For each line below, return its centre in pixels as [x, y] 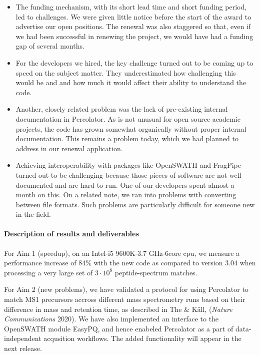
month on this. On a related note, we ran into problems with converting [126, 195]
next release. [23, 348]
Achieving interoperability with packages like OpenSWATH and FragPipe [128, 165]
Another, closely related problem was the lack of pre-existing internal [122, 109]
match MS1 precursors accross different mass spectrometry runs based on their [125, 299]
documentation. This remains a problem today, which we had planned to [127, 138]
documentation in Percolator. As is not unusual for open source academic [128, 118]
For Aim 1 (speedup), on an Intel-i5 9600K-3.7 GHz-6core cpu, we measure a [122, 253]
